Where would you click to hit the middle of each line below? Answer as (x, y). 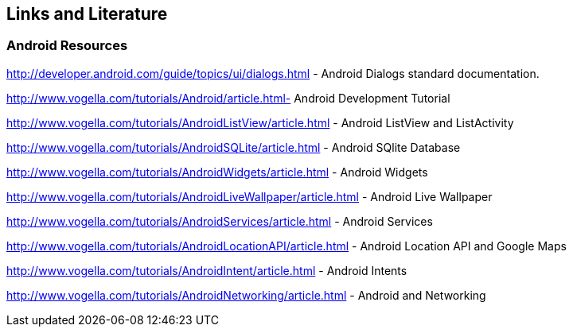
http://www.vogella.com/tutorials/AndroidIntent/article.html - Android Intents (207, 270)
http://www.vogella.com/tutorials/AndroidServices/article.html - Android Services (220, 221)
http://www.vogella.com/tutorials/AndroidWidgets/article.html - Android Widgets (217, 172)
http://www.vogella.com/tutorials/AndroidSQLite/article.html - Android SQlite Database (234, 147)
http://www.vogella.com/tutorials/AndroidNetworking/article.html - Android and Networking (246, 295)
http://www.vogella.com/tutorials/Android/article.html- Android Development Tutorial (228, 98)
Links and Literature (87, 14)
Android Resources (67, 46)
